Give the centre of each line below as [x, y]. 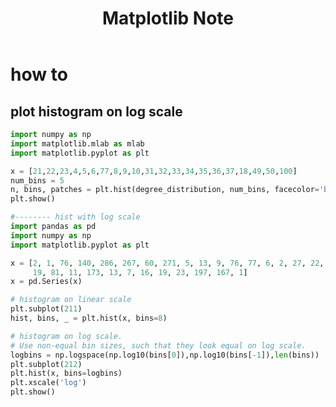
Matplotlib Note [168, 18]
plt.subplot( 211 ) [46, 309]
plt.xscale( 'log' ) [48, 383]
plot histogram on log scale [96, 111]
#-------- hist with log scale [75, 217]
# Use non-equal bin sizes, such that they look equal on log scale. [158, 345]
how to [39, 74]
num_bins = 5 [37, 180]
